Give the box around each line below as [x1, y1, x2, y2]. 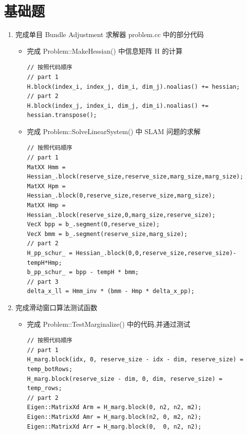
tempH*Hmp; [27, 259, 62, 266]
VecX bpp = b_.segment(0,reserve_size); [27, 221, 160, 228]
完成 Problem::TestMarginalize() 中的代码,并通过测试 [27, 318, 190, 329]
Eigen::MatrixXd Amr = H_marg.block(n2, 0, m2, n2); [27, 413, 202, 420]
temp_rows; [27, 385, 62, 392]
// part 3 [27, 278, 59, 285]
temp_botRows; [27, 365, 73, 373]
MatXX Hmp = [27, 202, 66, 209]
